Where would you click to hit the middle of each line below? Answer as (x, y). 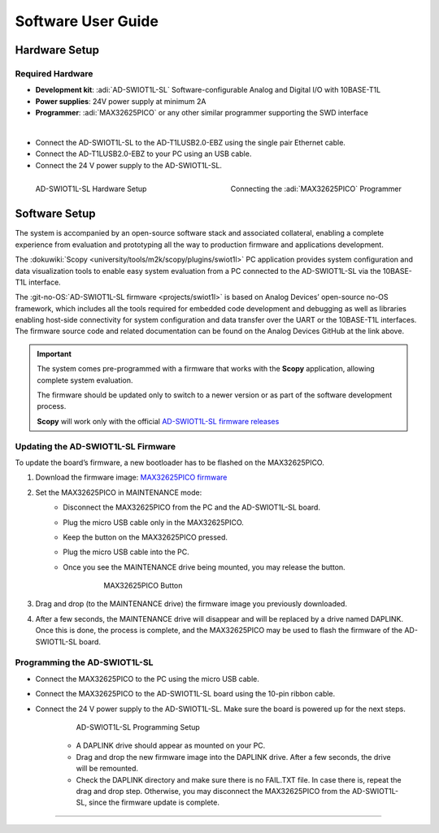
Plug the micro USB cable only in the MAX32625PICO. (153, 522)
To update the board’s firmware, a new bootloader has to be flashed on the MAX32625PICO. (170, 462)
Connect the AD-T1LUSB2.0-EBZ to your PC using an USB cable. (143, 154)
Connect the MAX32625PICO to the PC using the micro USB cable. (147, 679)
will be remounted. (107, 769)
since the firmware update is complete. (154, 803)
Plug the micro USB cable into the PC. (126, 552)
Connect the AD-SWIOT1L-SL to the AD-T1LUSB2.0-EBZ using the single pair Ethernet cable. (190, 142)
